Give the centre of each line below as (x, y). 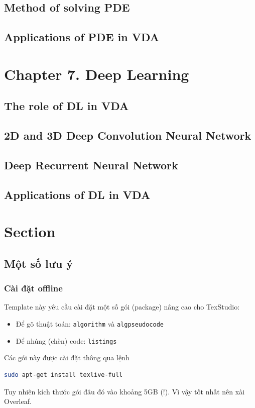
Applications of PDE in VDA (82, 37)
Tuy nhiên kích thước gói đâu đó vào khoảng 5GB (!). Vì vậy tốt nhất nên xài (124, 391)
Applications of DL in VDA (77, 194)
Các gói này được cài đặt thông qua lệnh (67, 358)
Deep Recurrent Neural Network (91, 165)
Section (30, 231)
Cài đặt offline (33, 288)
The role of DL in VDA (67, 106)
